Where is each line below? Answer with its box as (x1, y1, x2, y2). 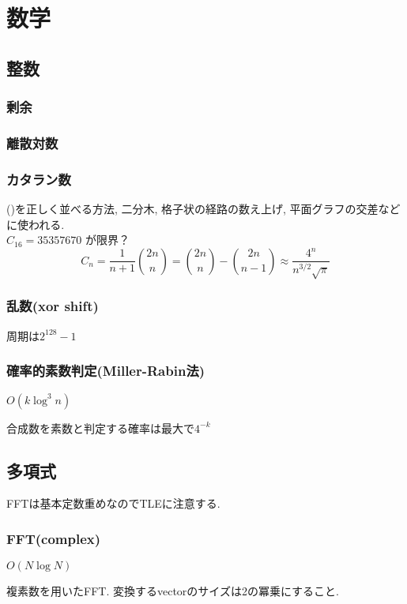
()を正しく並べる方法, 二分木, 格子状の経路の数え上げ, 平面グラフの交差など (6, 201, 401, 217)
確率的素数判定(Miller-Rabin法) (6, 361, 205, 381)
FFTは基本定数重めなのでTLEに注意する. (6, 495, 220, 512)
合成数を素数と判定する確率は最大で (6, 419, 194, 436)
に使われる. (6, 216, 65, 232)
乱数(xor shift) (6, 296, 99, 316)
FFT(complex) (6, 528, 101, 548)
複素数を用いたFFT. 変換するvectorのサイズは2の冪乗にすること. (6, 583, 339, 599)
